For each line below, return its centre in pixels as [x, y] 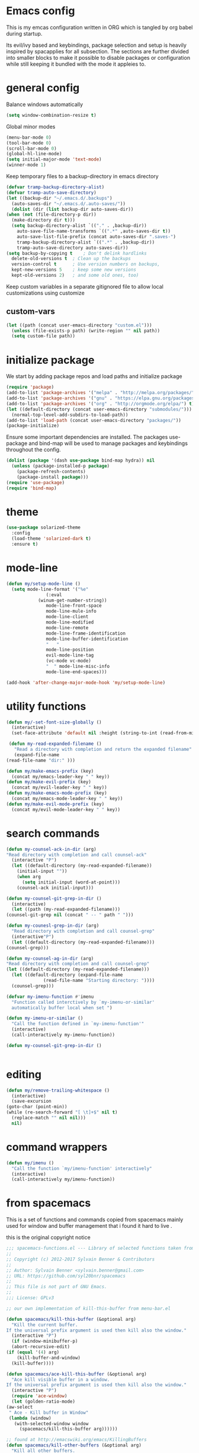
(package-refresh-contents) [51, 472]
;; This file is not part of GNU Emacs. [57, 1287]
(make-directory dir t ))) [44, 220]
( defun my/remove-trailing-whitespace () [58, 1090]
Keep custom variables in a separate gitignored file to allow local [85, 286]
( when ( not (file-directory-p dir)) [51, 215]
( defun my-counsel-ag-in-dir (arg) [50, 958]
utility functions [46, 706]
